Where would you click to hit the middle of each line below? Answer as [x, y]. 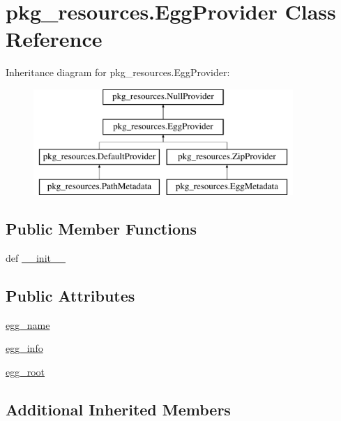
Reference [54, 39]
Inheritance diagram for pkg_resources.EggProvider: [118, 72]
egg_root [25, 371]
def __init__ [36, 257]
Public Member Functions [101, 229]
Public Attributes [70, 295]
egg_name [28, 324]
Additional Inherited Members [118, 409]
